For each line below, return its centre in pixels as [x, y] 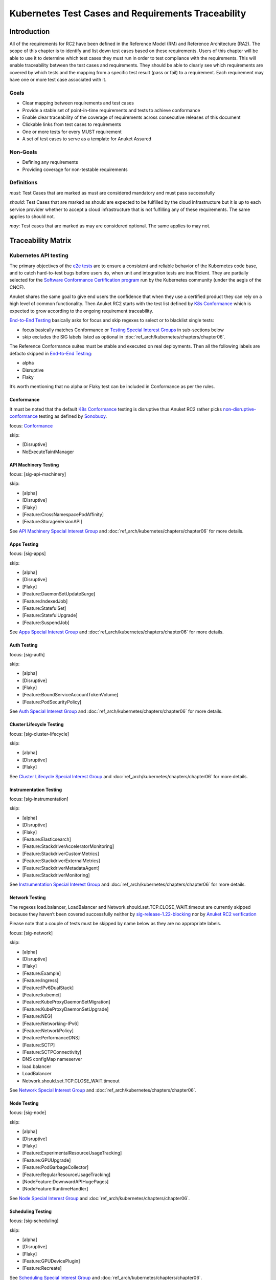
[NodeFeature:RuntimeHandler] [55, 1189]
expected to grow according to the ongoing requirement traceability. [81, 311]
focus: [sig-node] [28, 1113]
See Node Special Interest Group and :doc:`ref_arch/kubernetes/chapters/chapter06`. [100, 1198]
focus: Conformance [31, 425]
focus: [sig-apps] [28, 553]
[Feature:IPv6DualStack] [48, 988]
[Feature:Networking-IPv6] [51, 1023]
